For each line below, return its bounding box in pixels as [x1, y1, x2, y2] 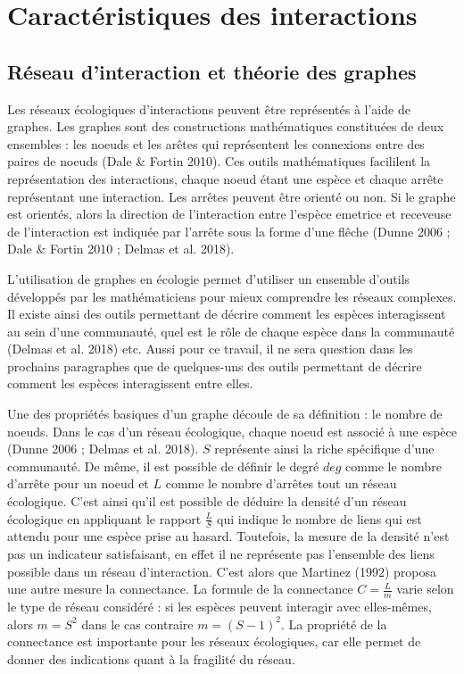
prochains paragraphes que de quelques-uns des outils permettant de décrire [7, 356, 422, 375]
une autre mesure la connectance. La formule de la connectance [7, 579, 353, 598]
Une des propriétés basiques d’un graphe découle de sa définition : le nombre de [7, 404, 443, 423]
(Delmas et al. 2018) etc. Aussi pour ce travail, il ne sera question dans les [7, 339, 413, 358]
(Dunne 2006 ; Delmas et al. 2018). [7, 439, 199, 458]
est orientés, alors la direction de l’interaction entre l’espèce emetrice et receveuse [7, 204, 452, 223]
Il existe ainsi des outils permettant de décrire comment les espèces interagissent [7, 304, 446, 323]
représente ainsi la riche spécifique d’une [214, 439, 435, 458]
